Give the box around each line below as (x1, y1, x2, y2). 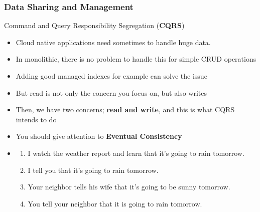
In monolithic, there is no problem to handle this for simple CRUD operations (16, 54, 256, 64)
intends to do (16, 114, 57, 124)
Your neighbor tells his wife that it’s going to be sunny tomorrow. (28, 181, 230, 192)
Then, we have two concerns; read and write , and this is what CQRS (16, 104, 235, 115)
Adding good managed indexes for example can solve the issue (16, 71, 207, 81)
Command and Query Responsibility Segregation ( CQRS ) (4, 20, 185, 31)
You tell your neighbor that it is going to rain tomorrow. (28, 198, 202, 208)
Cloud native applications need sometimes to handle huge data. (16, 37, 211, 47)
